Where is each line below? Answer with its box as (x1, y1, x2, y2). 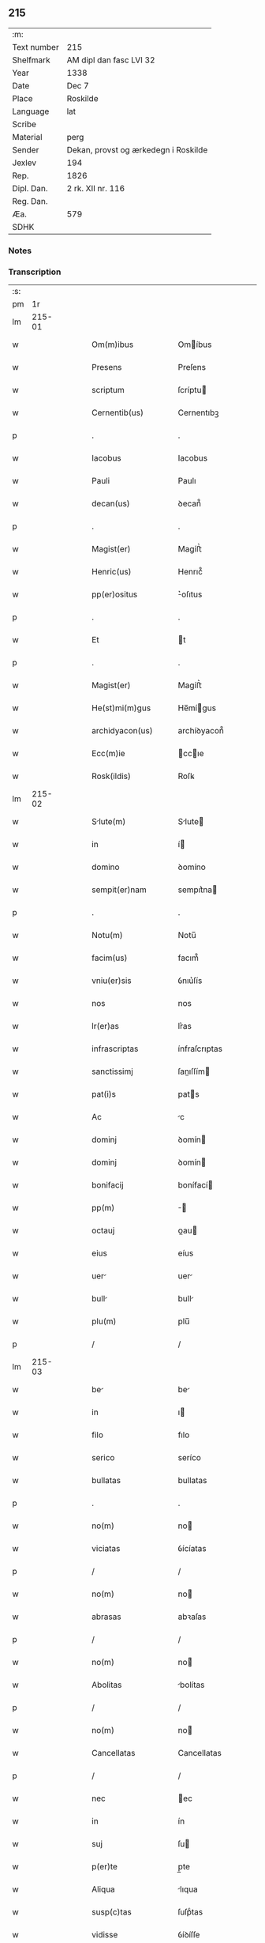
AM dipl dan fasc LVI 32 (66, 55, 155, 66)
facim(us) (91, 952, 128, 963)
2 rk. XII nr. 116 (66, 183, 125, 194)
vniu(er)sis (91, 975, 132, 986)
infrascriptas (91, 1043, 139, 1054)
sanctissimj (91, 1066, 134, 1077)
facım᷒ (177, 952, 199, 963)
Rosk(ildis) (91, 770, 132, 781)
